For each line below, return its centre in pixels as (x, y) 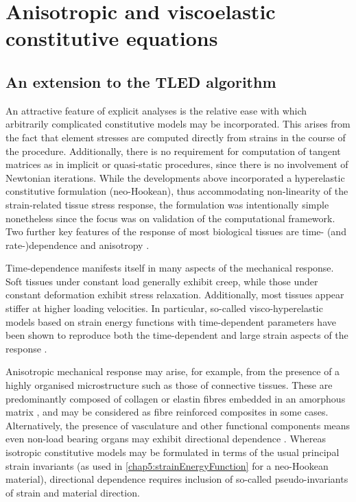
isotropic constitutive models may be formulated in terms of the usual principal (173, 452)
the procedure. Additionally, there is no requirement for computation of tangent (173, 151)
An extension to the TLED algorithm (141, 81)
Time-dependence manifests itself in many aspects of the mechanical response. (170, 268)
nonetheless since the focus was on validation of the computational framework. (170, 218)
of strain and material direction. (73, 492)
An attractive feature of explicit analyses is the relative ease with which (156, 110)
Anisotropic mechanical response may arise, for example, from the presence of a (173, 371)
